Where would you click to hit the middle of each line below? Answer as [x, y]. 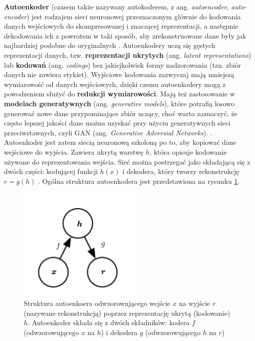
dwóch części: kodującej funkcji [51, 171]
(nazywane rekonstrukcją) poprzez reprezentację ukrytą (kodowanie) [127, 313]
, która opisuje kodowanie [188, 151]
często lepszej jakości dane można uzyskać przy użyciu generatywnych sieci [117, 123]
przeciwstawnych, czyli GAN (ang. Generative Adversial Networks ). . [108, 132]
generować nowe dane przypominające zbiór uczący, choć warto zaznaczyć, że [121, 113]
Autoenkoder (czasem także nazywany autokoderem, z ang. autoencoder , [116, 6]
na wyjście [194, 303]
